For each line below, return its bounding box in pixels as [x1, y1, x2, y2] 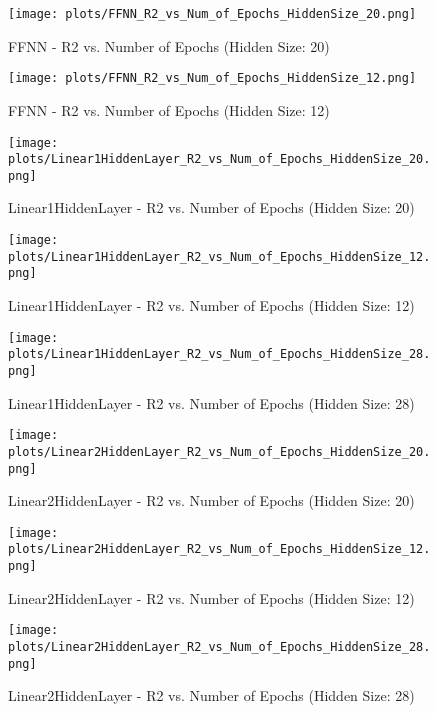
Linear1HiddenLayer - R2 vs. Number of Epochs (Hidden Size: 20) [8, 197, 415, 218]
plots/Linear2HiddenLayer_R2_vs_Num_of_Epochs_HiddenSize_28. [8, 639, 431, 654]
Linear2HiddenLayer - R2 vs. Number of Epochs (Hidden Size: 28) [8, 685, 415, 706]
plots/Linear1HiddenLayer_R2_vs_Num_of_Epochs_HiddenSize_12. [8, 249, 431, 264]
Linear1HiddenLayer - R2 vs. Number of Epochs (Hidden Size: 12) [8, 295, 415, 316]
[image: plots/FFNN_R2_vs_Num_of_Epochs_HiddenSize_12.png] [8, 71, 417, 86]
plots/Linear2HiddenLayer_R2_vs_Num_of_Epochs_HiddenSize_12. [8, 542, 431, 557]
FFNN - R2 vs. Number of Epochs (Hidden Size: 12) [8, 99, 330, 120]
